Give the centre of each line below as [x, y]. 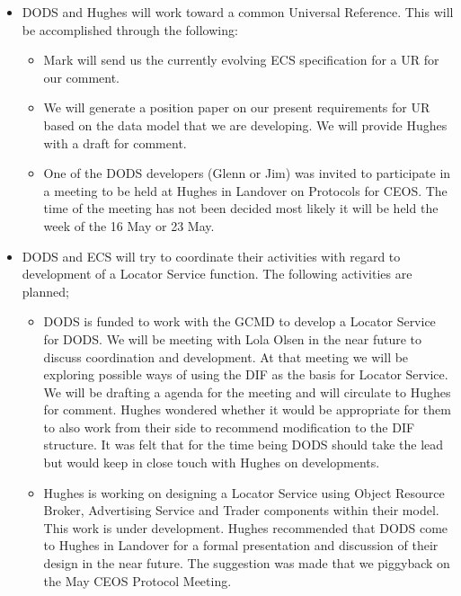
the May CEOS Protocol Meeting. [137, 580]
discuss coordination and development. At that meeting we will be [226, 356]
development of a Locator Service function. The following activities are [217, 274]
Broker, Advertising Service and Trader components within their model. [241, 510]
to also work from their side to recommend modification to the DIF [229, 427]
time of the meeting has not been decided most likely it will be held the [241, 208]
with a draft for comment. [115, 142]
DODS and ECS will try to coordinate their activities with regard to [211, 256]
